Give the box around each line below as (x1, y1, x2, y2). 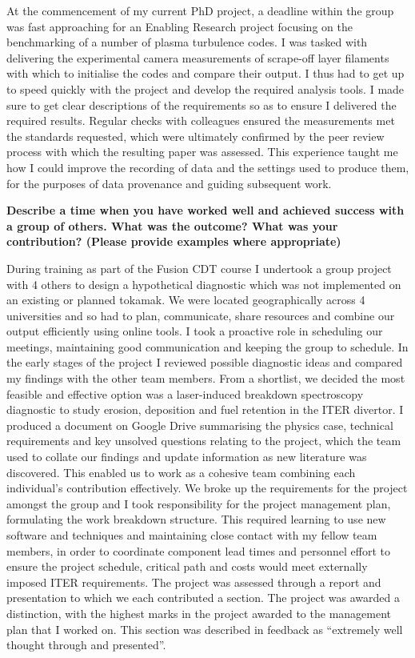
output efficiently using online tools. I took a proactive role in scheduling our (6, 323, 383, 339)
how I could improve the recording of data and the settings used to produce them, (6, 158, 409, 175)
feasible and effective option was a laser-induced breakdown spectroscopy (6, 385, 364, 402)
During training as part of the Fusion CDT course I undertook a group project (6, 259, 392, 276)
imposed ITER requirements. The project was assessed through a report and (6, 573, 381, 590)
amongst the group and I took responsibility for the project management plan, (6, 495, 391, 512)
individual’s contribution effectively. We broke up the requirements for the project (6, 479, 408, 496)
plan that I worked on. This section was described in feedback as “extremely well (6, 620, 403, 637)
